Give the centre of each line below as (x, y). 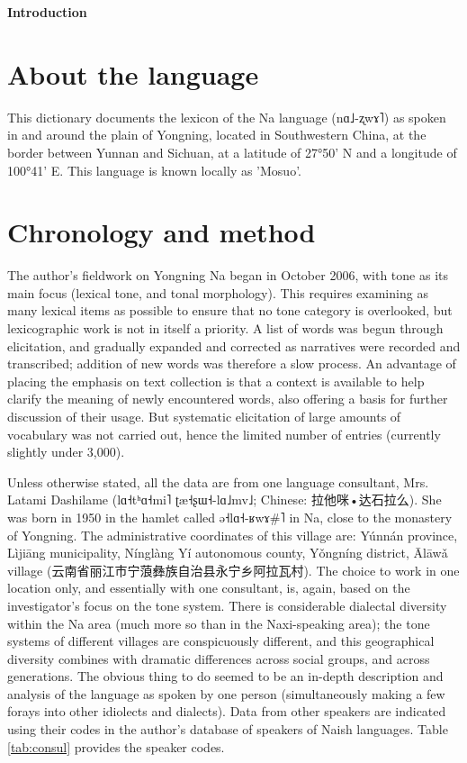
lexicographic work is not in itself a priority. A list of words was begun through (225, 328)
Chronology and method (162, 232)
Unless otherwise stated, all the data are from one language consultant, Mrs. (218, 481)
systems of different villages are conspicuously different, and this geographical (221, 641)
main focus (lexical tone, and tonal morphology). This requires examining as (218, 292)
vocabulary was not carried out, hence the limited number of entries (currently (224, 434)
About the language (133, 73)
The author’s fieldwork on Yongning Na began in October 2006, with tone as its (228, 275)
